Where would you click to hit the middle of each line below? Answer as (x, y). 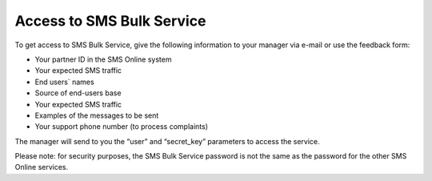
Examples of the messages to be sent (97, 115)
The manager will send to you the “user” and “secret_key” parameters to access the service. (167, 141)
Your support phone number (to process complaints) (121, 127)
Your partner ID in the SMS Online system (103, 59)
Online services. (42, 167)
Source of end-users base (78, 93)
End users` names (65, 82)
